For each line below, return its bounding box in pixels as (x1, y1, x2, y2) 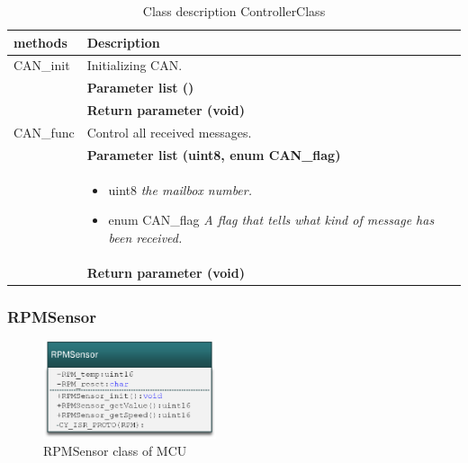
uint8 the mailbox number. (108, 180, 253, 199)
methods (13, 32, 67, 51)
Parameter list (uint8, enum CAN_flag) (86, 145, 341, 164)
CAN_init (13, 56, 70, 75)
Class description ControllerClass (142, 2, 326, 20)
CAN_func (13, 122, 75, 141)
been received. (108, 227, 183, 246)
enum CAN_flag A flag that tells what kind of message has (108, 210, 435, 229)
